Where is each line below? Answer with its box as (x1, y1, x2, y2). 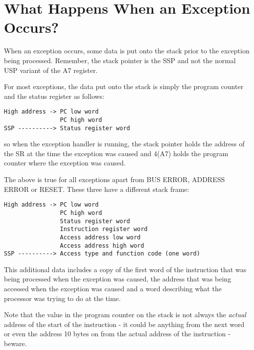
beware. (4, 338, 27, 348)
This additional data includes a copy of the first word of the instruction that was (4, 264, 247, 274)
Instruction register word (60, 226, 148, 233)
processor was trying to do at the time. (4, 293, 121, 303)
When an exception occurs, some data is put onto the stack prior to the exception (4, 46, 250, 56)
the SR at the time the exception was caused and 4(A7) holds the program (4, 148, 229, 158)
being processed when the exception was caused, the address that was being (4, 274, 231, 284)
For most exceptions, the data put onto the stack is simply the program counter (4, 81, 244, 92)
